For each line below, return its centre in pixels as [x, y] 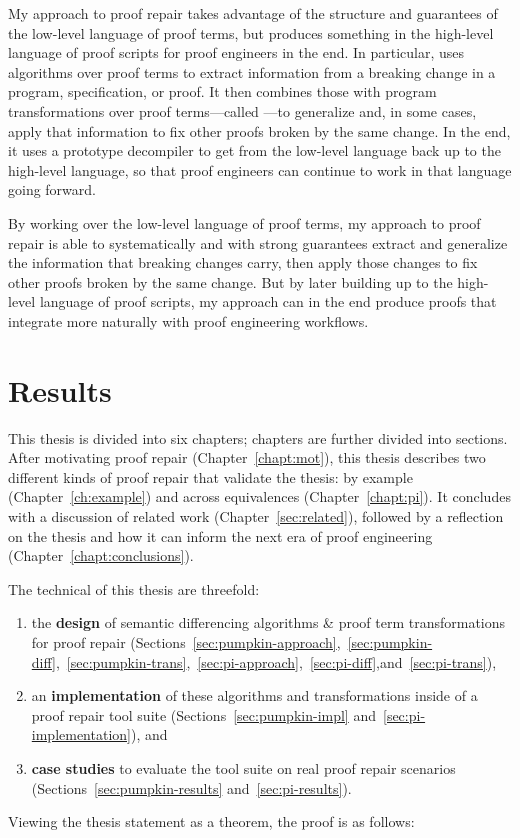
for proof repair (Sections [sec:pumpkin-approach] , [186, 641]
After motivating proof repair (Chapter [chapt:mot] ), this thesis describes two [247, 457]
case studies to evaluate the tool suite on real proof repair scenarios [243, 767]
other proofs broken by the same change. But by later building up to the [230, 281]
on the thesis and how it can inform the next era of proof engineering [220, 535]
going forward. [52, 189]
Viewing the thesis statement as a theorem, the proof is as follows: [211, 821]
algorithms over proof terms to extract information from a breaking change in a [252, 71]
